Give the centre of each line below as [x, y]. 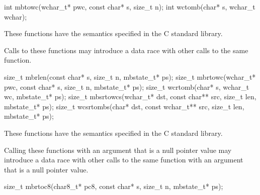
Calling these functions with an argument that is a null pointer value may [118, 150]
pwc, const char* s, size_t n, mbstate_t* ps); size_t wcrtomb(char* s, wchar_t [127, 86]
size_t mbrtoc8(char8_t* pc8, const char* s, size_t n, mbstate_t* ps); [114, 186]
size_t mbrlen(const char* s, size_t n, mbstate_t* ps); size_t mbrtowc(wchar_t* [130, 76]
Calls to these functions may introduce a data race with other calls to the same [126, 50]
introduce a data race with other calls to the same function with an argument [124, 160]
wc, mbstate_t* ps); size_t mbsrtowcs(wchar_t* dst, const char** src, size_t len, [130, 96]
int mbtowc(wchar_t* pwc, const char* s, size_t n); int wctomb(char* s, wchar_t [130, 7]
